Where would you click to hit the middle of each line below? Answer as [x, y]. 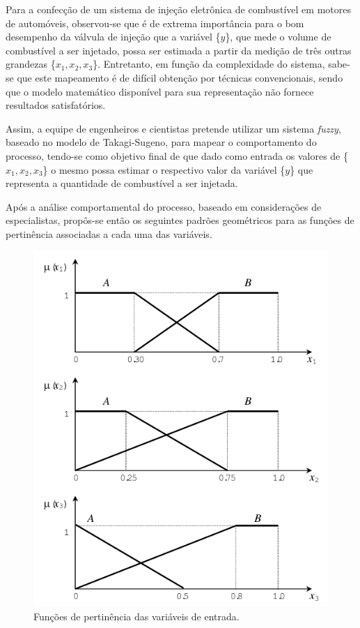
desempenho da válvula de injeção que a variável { [113, 37]
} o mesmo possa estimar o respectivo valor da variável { [164, 169]
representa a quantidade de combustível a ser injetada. [122, 183]
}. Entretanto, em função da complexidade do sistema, [209, 64]
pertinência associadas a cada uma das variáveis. [109, 233]
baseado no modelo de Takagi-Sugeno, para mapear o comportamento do [161, 142]
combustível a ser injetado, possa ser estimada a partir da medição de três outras [179, 50]
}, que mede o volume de [278, 37]
